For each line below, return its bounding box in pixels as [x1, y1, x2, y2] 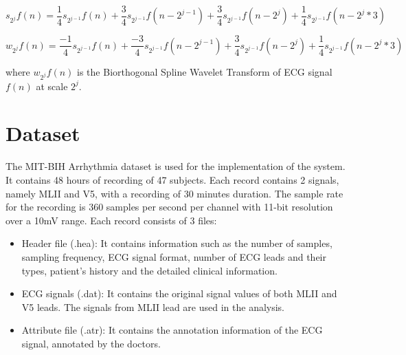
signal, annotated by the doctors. [21, 336, 161, 350]
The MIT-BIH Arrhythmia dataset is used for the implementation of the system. [5, 159, 346, 173]
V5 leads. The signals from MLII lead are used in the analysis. [21, 299, 285, 314]
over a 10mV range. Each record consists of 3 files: [5, 213, 217, 227]
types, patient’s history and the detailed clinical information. [21, 263, 278, 277]
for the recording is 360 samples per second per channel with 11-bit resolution [5, 200, 333, 214]
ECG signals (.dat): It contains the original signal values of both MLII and [21, 286, 337, 301]
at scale [36, 78, 68, 93]
